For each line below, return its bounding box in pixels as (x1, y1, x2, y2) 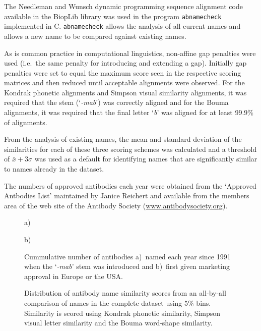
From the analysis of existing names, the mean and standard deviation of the (4, 134, 242, 144)
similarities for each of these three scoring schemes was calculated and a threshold (4, 143, 257, 154)
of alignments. (4, 117, 47, 127)
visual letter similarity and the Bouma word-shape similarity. (24, 317, 213, 328)
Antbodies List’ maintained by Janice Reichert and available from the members (4, 190, 249, 201)
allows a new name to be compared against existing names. (4, 30, 186, 41)
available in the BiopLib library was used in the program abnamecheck (4, 11, 222, 21)
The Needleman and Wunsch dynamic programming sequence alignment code (4, 1, 243, 11)
